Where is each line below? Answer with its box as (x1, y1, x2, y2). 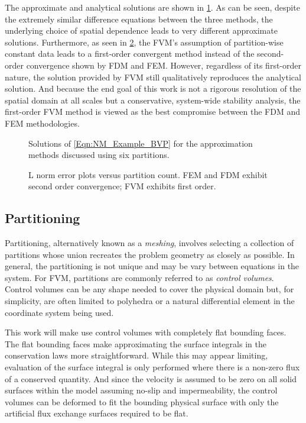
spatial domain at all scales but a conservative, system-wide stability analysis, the (5, 93, 301, 106)
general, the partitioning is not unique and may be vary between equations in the (5, 260, 300, 272)
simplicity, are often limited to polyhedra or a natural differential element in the (5, 295, 295, 307)
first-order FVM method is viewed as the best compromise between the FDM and (5, 105, 301, 118)
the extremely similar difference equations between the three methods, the (5, 12, 273, 25)
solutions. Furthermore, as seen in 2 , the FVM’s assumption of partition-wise (5, 35, 284, 48)
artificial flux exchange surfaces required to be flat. (5, 407, 188, 419)
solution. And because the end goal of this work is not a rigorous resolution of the (5, 82, 301, 95)
